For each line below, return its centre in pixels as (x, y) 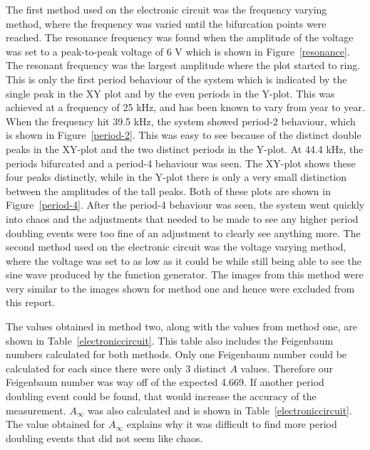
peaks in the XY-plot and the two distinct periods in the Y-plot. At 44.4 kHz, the (185, 148)
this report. (31, 302)
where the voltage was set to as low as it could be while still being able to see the (184, 260)
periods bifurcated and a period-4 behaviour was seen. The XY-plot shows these (181, 163)
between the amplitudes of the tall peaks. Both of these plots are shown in (168, 190)
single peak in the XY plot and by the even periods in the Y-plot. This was (170, 93)
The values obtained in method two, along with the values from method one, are (181, 326)
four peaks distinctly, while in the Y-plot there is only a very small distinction (176, 177)
